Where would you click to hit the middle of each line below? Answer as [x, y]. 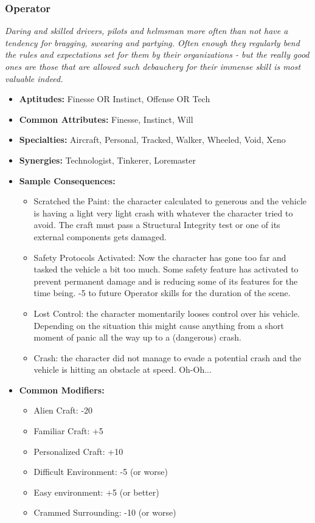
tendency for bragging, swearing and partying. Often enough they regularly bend [152, 42]
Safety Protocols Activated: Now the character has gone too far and [160, 257]
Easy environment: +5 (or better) [96, 492]
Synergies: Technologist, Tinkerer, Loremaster [107, 160]
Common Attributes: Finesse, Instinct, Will [106, 119]
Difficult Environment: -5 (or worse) [101, 472]
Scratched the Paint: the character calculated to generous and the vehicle [170, 201]
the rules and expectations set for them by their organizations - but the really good [157, 54]
